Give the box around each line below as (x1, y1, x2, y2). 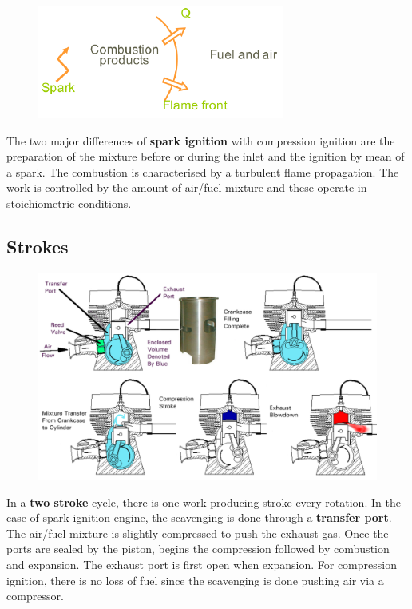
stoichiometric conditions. (6, 194, 132, 211)
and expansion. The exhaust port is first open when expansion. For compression (6, 555, 397, 572)
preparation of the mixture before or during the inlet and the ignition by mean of (6, 148, 405, 165)
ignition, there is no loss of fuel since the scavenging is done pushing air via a (6, 571, 384, 588)
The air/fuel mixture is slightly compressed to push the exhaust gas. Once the (6, 524, 389, 541)
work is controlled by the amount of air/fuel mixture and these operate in (6, 179, 367, 196)
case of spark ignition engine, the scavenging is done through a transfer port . (6, 509, 392, 526)
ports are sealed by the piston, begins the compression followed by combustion (6, 540, 390, 557)
